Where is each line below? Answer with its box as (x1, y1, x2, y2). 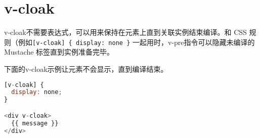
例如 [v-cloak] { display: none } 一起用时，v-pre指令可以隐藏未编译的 (18, 36, 255, 47)
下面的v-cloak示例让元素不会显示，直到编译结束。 (4, 63, 168, 74)
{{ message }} (11, 119, 59, 127)
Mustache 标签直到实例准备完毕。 (4, 47, 114, 57)
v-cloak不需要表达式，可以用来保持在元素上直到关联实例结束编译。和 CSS (4, 27, 247, 37)
